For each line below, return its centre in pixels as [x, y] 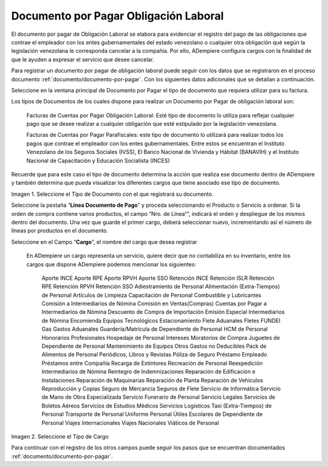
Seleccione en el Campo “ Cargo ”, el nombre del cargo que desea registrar [104, 242]
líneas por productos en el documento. [60, 230]
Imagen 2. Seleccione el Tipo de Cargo [60, 436]
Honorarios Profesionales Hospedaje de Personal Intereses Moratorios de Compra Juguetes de [161, 337]
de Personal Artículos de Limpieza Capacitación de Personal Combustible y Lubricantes [151, 295]
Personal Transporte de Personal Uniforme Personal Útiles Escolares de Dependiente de [152, 414]
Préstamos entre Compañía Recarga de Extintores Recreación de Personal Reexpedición [152, 363]
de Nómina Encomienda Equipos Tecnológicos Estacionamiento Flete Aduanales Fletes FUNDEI [161, 320]
